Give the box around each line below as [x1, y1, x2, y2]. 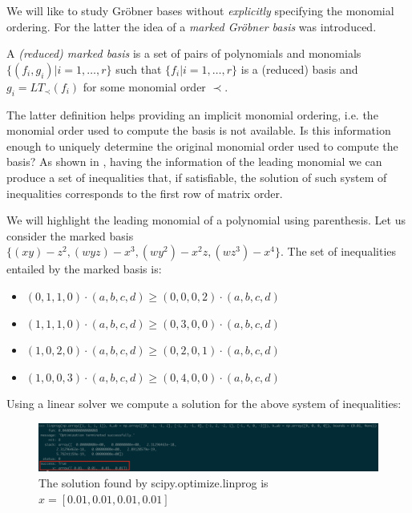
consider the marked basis [6, 227, 134, 244]
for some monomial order [83, 78, 206, 95]
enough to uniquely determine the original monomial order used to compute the [6, 137, 398, 154]
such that [115, 60, 162, 77]
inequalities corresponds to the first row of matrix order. [6, 184, 283, 201]
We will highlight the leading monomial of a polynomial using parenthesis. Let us [6, 212, 406, 228]
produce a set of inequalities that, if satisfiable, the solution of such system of [6, 168, 387, 185]
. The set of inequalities [281, 243, 397, 260]
